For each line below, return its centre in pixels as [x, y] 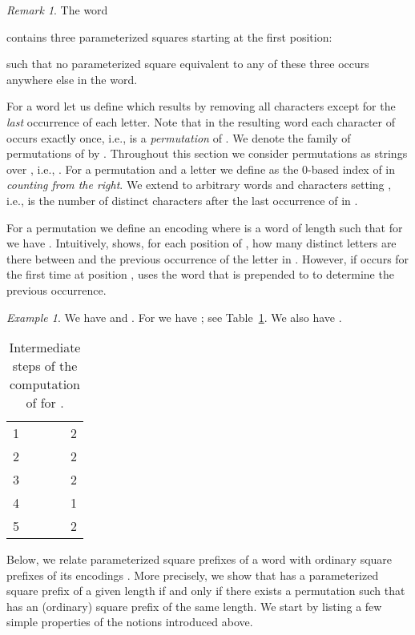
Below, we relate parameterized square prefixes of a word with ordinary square [199, 559]
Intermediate [45, 348]
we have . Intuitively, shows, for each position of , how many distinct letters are [201, 243]
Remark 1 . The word [57, 10]
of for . [45, 403]
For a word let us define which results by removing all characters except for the [201, 106]
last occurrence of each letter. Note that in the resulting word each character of [201, 121]
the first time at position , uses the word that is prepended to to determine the [200, 274]
